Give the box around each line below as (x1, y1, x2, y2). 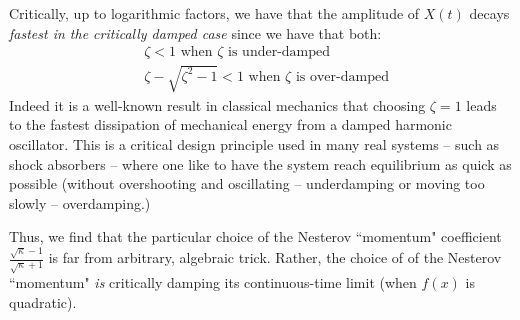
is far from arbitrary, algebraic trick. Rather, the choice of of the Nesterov (48, 247, 502, 268)
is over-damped (295, 69, 389, 84)
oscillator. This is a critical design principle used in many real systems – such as (9, 133, 500, 154)
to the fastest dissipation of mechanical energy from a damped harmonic (9, 114, 452, 135)
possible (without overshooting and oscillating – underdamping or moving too (9, 173, 485, 194)
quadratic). (9, 291, 77, 312)
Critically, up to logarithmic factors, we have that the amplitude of (9, 3, 420, 23)
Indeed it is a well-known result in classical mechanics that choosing (9, 94, 426, 115)
